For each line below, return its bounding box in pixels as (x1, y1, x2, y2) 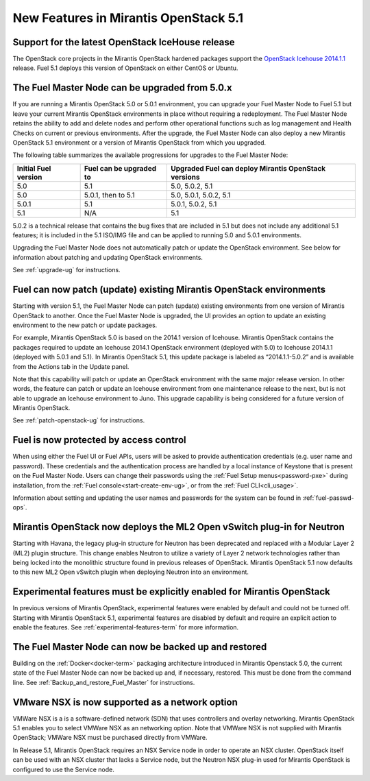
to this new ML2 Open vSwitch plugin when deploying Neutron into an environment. (12, 568, 249, 576)
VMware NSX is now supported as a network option (12, 696, 238, 708)
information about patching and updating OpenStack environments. (12, 253, 203, 261)
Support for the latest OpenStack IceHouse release (12, 36, 236, 48)
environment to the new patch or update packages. (12, 321, 158, 329)
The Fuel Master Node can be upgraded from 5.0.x (12, 82, 232, 94)
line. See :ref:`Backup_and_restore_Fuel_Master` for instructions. (12, 678, 195, 686)
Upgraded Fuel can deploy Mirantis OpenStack (171, 163, 326, 173)
